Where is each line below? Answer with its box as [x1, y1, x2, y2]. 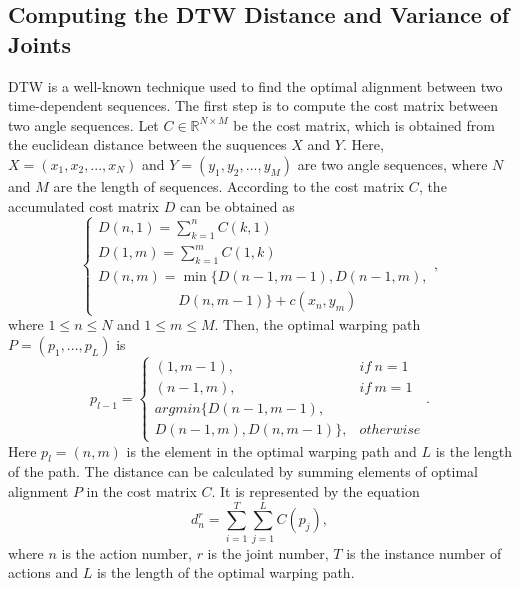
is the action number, [61, 542, 192, 563]
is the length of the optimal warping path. [96, 562, 355, 583]
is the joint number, [207, 542, 329, 563]
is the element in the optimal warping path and [126, 440, 417, 461]
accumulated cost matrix [8, 195, 159, 216]
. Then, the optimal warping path [214, 314, 421, 335]
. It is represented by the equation [211, 480, 420, 501]
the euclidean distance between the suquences [8, 134, 287, 155]
